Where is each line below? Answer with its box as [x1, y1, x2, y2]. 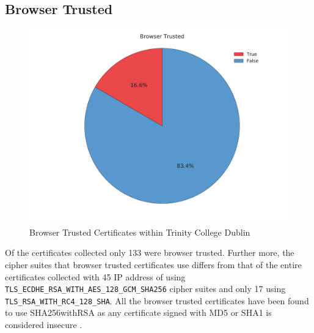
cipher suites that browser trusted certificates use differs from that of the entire [5, 258, 302, 271]
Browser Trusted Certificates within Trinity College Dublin [29, 225, 250, 238]
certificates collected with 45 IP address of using [5, 270, 186, 283]
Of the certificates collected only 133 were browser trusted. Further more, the [5, 246, 294, 259]
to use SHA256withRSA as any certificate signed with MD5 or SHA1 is [5, 306, 272, 319]
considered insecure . [5, 318, 82, 331]
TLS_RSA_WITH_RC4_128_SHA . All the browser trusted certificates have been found [5, 294, 309, 307]
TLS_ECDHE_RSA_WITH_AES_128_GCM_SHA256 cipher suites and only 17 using [5, 282, 286, 295]
